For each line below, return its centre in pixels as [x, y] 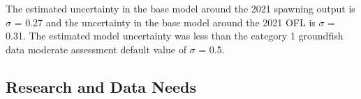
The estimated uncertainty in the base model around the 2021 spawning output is [180, 8]
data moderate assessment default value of [96, 49]
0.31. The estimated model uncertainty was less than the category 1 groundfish [175, 36]
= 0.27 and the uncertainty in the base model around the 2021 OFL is [165, 22]
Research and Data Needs [101, 86]
